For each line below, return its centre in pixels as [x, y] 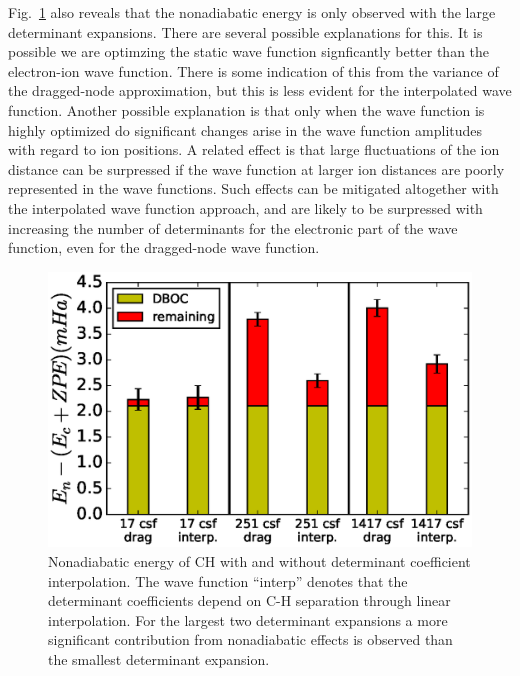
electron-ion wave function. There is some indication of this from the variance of [253, 70]
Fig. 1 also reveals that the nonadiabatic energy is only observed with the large [252, 12]
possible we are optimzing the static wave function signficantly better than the [249, 51]
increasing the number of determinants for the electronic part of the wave [233, 227]
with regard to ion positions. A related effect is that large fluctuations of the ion [254, 149]
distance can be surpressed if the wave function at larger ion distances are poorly [256, 168]
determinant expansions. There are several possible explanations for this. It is [245, 31]
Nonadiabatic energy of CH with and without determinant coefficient [259, 561]
